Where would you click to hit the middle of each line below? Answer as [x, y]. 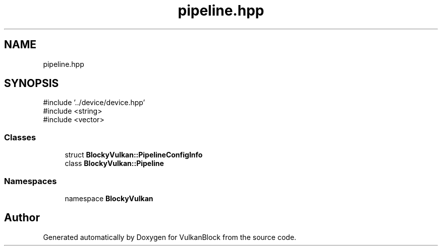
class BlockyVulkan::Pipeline [114, 163]
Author [22, 218]
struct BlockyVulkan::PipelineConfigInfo [134, 155]
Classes [20, 137]
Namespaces [31, 181]
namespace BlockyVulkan [109, 198]
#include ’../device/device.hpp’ [94, 103]
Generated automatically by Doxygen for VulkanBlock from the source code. [170, 237]
